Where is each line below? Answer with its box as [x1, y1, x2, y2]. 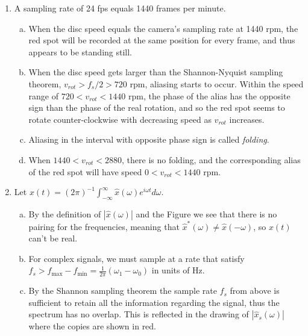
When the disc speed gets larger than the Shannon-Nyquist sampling [28, 66, 283, 78]
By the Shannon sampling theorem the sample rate [28, 284, 217, 297]
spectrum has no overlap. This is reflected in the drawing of [28, 308, 249, 320]
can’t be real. [28, 232, 78, 244]
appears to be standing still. [28, 45, 132, 58]
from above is [230, 284, 280, 297]
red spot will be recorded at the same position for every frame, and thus [28, 34, 295, 46]
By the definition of [28, 207, 101, 220]
